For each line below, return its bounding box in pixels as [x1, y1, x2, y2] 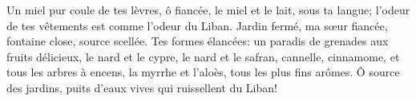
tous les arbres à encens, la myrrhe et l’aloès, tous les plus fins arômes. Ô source [6, 64, 400, 80]
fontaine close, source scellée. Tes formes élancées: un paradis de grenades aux [6, 33, 389, 49]
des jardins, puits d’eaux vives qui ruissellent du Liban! [6, 79, 277, 95]
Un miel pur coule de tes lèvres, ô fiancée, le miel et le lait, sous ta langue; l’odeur [6, 2, 410, 17]
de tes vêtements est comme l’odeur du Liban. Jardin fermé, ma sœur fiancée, [6, 17, 388, 33]
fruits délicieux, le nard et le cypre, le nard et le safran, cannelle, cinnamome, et [6, 48, 400, 64]
